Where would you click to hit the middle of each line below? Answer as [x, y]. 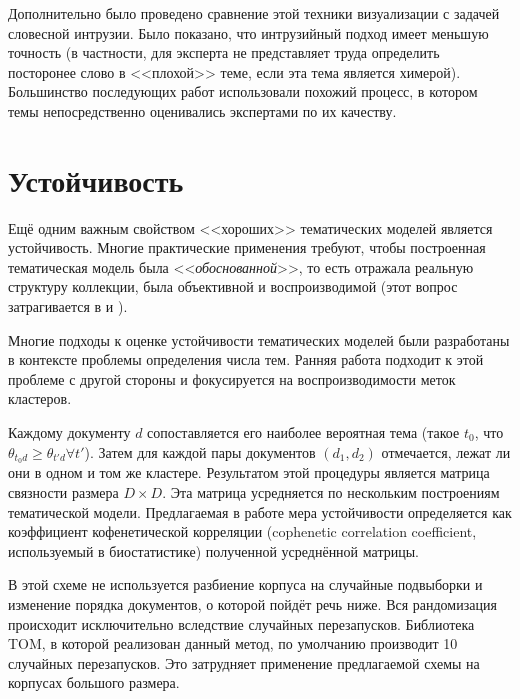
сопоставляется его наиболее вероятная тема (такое [303, 432]
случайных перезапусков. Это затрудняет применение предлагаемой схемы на [244, 662]
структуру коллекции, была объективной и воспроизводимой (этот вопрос [233, 286]
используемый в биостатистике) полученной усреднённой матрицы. [213, 550]
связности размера [63, 492]
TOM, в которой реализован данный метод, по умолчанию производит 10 [233, 643]
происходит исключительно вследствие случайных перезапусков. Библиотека [241, 623]
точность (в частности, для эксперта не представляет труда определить [224, 52]
